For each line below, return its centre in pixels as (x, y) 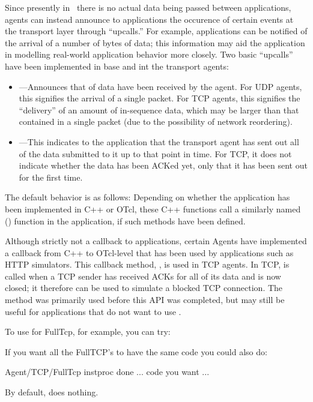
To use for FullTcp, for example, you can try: (88, 331)
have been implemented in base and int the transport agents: (117, 66)
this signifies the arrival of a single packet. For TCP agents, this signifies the (160, 98)
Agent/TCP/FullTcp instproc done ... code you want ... (107, 372)
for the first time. (51, 177)
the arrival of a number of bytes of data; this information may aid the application (155, 42)
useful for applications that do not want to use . (93, 311)
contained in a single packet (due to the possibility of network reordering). (156, 121)
